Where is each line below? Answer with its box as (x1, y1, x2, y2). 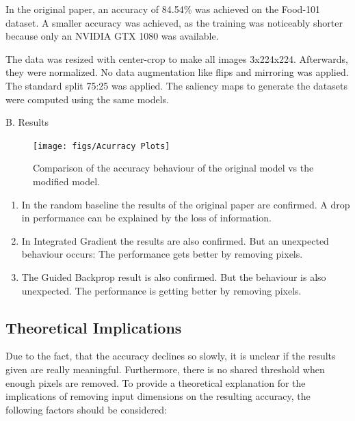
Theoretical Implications (5, 316, 182, 338)
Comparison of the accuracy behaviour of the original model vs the (33, 161, 314, 175)
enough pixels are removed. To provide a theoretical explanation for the (5, 375, 306, 390)
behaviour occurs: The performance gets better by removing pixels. (21, 247, 303, 261)
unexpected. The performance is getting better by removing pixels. (21, 283, 302, 297)
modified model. (33, 174, 101, 188)
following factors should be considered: (5, 402, 167, 416)
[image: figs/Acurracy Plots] (33, 141, 170, 151)
